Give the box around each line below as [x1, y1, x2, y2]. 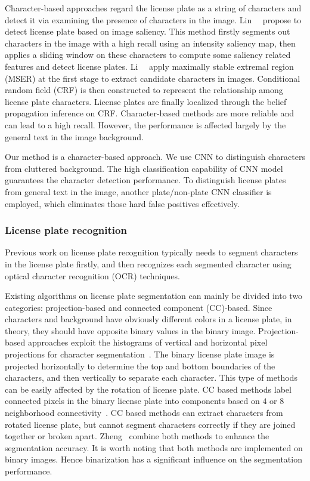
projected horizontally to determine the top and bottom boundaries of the [5, 359, 275, 372]
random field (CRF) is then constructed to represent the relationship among [5, 84, 283, 96]
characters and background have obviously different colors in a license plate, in [5, 313, 292, 325]
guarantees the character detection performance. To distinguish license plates [5, 174, 286, 186]
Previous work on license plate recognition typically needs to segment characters [5, 246, 298, 258]
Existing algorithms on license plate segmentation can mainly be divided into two [5, 289, 303, 302]
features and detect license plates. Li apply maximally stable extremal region [5, 60, 294, 72]
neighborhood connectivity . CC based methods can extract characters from [5, 406, 283, 419]
